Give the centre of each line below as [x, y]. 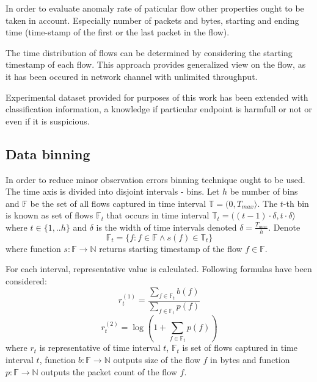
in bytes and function [250, 360]
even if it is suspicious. [48, 121]
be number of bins [264, 191]
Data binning [48, 153]
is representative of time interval [100, 348]
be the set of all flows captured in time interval [118, 203]
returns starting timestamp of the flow [171, 248]
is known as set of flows [49, 215]
